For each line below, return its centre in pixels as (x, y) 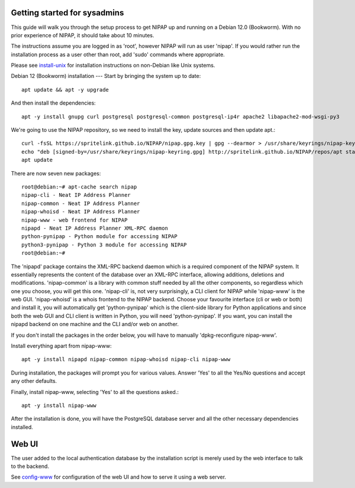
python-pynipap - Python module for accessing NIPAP (99, 237)
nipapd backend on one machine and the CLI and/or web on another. (95, 324)
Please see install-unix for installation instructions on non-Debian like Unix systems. (113, 66)
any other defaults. (34, 381)
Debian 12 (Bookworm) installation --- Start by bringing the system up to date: (106, 76)
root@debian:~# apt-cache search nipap (79, 187)
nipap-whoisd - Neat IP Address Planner (81, 212)
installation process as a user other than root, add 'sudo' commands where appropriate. (118, 54)
